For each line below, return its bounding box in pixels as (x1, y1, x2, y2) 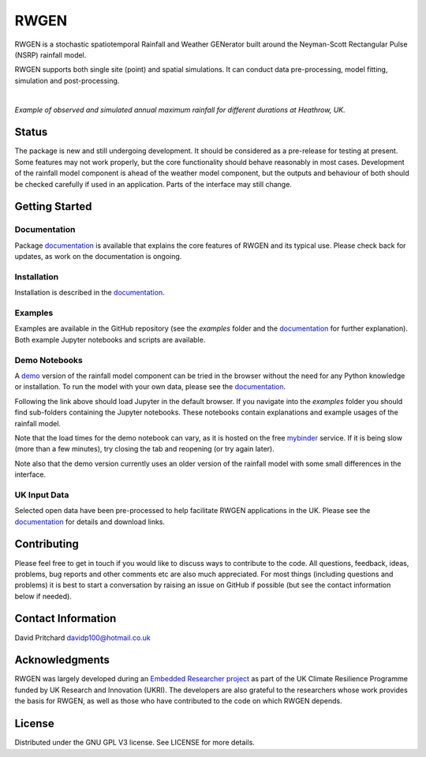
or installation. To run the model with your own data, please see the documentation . (14, 382, 286, 392)
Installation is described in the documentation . (14, 288, 165, 298)
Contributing (14, 538, 79, 551)
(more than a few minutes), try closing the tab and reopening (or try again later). (14, 444, 275, 454)
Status (14, 126, 48, 139)
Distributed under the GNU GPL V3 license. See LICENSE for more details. (14, 738, 256, 748)
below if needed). (14, 591, 73, 601)
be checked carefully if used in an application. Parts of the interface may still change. (14, 179, 292, 189)
